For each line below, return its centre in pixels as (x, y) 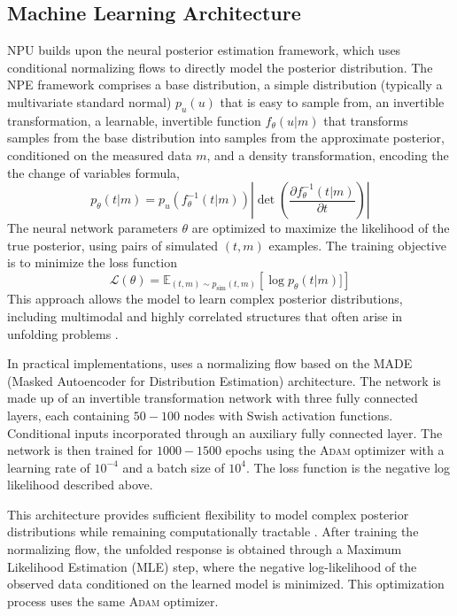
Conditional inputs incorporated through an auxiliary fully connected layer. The (225, 432)
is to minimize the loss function (92, 262)
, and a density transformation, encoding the (328, 154)
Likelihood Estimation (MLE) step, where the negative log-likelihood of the (212, 566)
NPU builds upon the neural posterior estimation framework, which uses (204, 50)
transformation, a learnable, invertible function (134, 120)
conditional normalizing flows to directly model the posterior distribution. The (220, 67)
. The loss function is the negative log (349, 467)
